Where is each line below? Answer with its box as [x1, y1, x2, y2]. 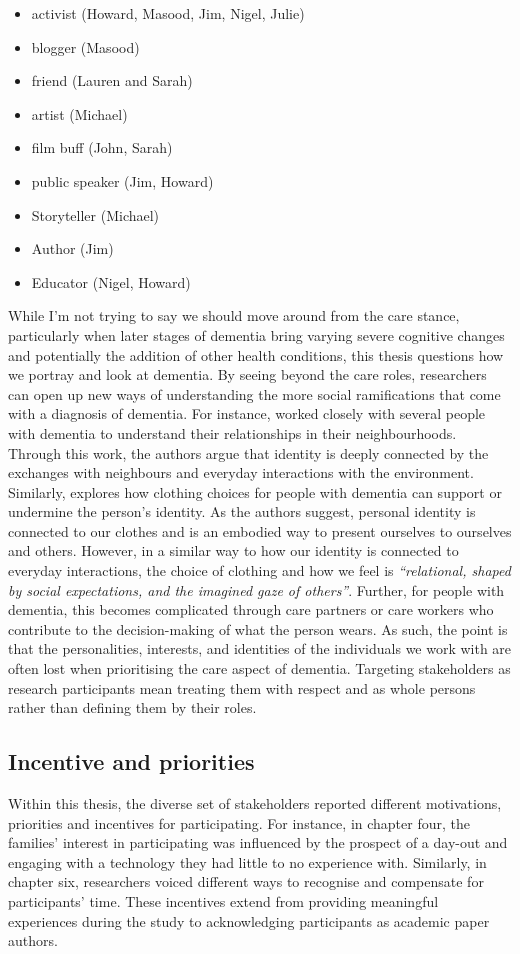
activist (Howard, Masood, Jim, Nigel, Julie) [31, 3, 305, 23]
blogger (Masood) [31, 36, 140, 57]
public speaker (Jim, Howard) [31, 170, 214, 191]
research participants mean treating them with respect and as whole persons [8, 677, 476, 698]
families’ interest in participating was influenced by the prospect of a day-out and [8, 832, 508, 853]
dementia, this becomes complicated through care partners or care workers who [8, 599, 494, 620]
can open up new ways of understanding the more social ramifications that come [8, 383, 501, 404]
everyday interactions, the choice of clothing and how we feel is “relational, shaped [8, 560, 511, 581]
